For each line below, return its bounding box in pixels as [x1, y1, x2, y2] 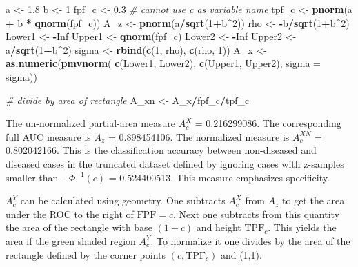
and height [196, 220, 241, 235]
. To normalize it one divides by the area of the [150, 233, 350, 248]
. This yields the [268, 220, 337, 235]
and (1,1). [220, 247, 262, 261]
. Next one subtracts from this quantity [173, 206, 340, 221]
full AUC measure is [6, 129, 91, 144]
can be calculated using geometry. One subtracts [20, 193, 226, 208]
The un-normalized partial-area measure [6, 116, 176, 130]
